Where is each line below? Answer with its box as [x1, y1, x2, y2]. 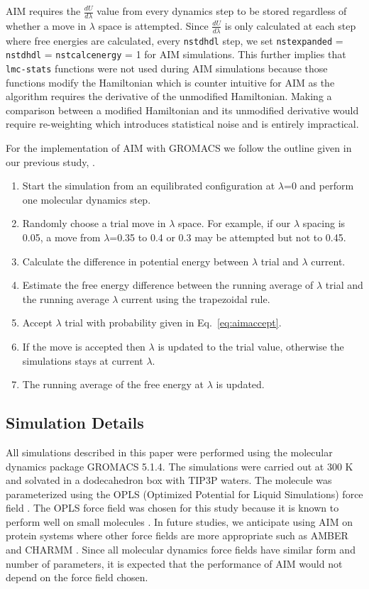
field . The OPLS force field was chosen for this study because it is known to [6, 500, 339, 515]
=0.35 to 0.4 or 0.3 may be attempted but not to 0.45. [109, 229, 346, 244]
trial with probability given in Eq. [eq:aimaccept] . [65, 315, 282, 330]
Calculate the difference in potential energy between [22, 253, 249, 268]
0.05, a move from [22, 229, 101, 244]
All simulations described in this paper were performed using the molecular [6, 444, 333, 459]
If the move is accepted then [22, 338, 145, 353]
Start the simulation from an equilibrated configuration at [22, 178, 275, 193]
